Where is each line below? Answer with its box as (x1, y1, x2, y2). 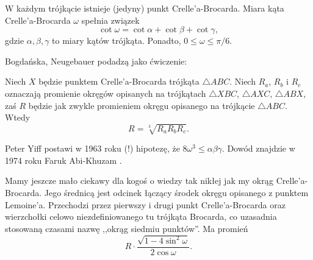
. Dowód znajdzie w (221, 142, 295, 155)
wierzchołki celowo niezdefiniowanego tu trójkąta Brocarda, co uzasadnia (5, 210, 277, 223)
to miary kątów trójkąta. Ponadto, (52, 34, 181, 47)
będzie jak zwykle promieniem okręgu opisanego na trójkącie (28, 99, 255, 111)
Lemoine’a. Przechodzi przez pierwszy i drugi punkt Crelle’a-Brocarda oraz (5, 198, 286, 211)
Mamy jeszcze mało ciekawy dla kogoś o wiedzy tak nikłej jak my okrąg (5, 174, 274, 187)
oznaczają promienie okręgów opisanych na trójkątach (5, 86, 206, 99)
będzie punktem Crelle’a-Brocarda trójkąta (38, 75, 200, 88)
